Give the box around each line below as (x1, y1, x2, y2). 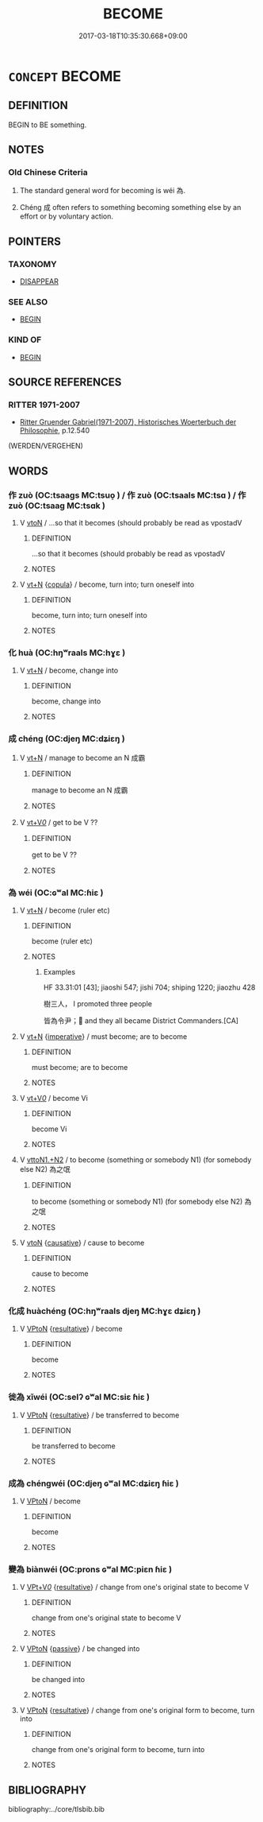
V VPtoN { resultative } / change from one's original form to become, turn (19, 1706, 255, 1715)
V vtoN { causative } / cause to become (19, 1238, 145, 1247)
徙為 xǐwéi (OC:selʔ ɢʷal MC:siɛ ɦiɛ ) (8, 1392, 151, 1403)
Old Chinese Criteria (8, 167, 89, 178)
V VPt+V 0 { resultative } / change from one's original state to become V (19, 1583, 250, 1592)
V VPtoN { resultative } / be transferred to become (19, 1410, 180, 1420)
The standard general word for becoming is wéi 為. (19, 186, 186, 196)
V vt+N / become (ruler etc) (19, 905, 110, 915)
